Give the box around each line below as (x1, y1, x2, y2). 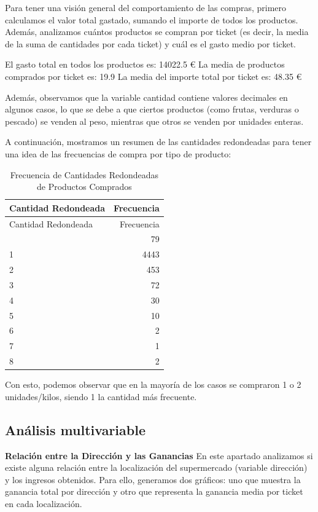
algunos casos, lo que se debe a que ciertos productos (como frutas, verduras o (5, 103, 299, 116)
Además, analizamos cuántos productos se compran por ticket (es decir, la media (5, 25, 309, 38)
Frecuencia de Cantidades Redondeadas (10, 168, 159, 181)
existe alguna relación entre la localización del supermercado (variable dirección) (5, 461, 308, 474)
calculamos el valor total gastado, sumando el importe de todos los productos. (5, 13, 298, 26)
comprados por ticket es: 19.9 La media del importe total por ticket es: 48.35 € (5, 69, 302, 82)
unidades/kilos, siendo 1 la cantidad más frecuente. (5, 390, 197, 403)
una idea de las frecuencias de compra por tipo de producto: (5, 147, 231, 160)
